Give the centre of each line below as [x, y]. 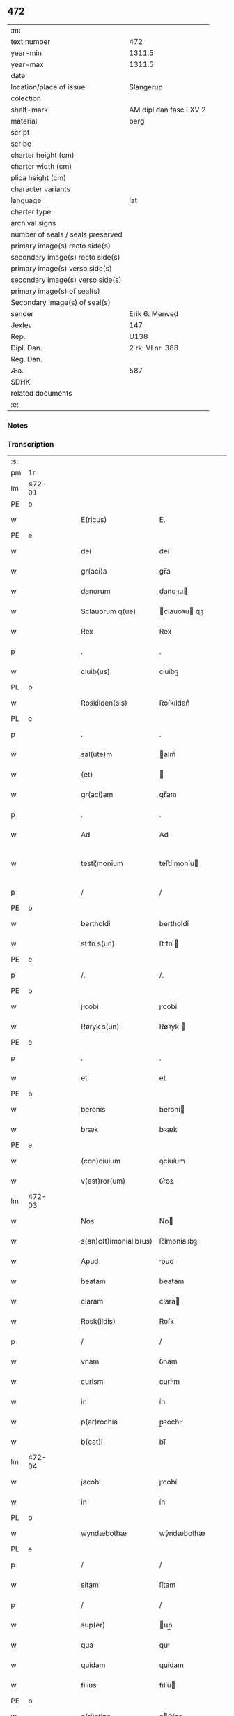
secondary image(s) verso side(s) [66, 280]
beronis [93, 1110]
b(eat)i [92, 1442]
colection [26, 98]
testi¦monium [102, 863]
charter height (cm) [42, 155]
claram [92, 1301]
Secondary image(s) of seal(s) [61, 302]
